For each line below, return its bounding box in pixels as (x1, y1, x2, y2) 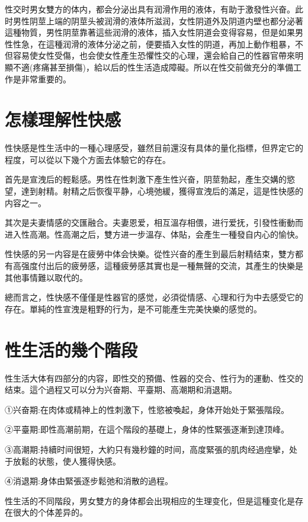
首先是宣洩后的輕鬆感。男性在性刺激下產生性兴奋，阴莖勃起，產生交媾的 (5, 173, 287, 185)
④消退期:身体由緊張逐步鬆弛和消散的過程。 (5, 475, 173, 487)
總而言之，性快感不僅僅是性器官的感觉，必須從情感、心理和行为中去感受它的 (5, 291, 303, 303)
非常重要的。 (21, 72, 71, 85)
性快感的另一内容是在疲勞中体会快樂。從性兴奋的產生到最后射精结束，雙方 (5, 248, 295, 260)
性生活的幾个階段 (5, 337, 138, 361)
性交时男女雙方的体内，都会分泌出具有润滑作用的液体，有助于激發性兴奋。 (5, 3, 295, 15)
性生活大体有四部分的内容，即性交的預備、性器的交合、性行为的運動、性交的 (5, 372, 303, 384)
